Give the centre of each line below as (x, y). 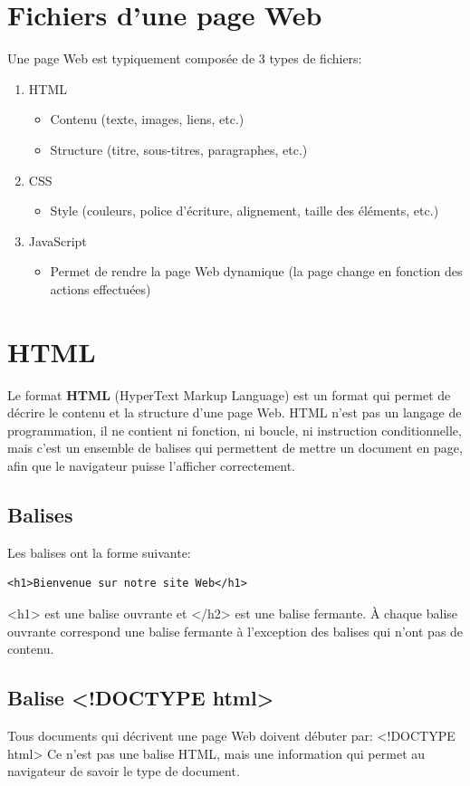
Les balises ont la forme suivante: (99, 552)
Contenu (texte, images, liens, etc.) (147, 119)
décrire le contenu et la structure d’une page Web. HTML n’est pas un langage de (235, 412)
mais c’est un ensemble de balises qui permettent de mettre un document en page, (235, 448)
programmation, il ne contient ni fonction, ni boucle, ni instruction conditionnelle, (235, 430)
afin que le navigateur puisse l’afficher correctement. (152, 465)
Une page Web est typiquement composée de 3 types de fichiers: (185, 58)
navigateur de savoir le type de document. (124, 771)
